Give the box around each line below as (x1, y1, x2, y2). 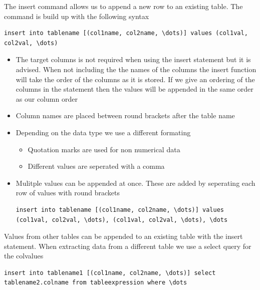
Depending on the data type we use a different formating (16, 127, 191, 137)
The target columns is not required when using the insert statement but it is (16, 54, 251, 65)
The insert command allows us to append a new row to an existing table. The (4, 1, 243, 11)
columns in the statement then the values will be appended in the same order (16, 84, 253, 94)
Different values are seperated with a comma (28, 161, 165, 171)
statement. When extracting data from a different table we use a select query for (4, 240, 251, 251)
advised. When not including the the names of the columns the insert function (16, 64, 256, 74)
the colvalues (4, 250, 44, 261)
